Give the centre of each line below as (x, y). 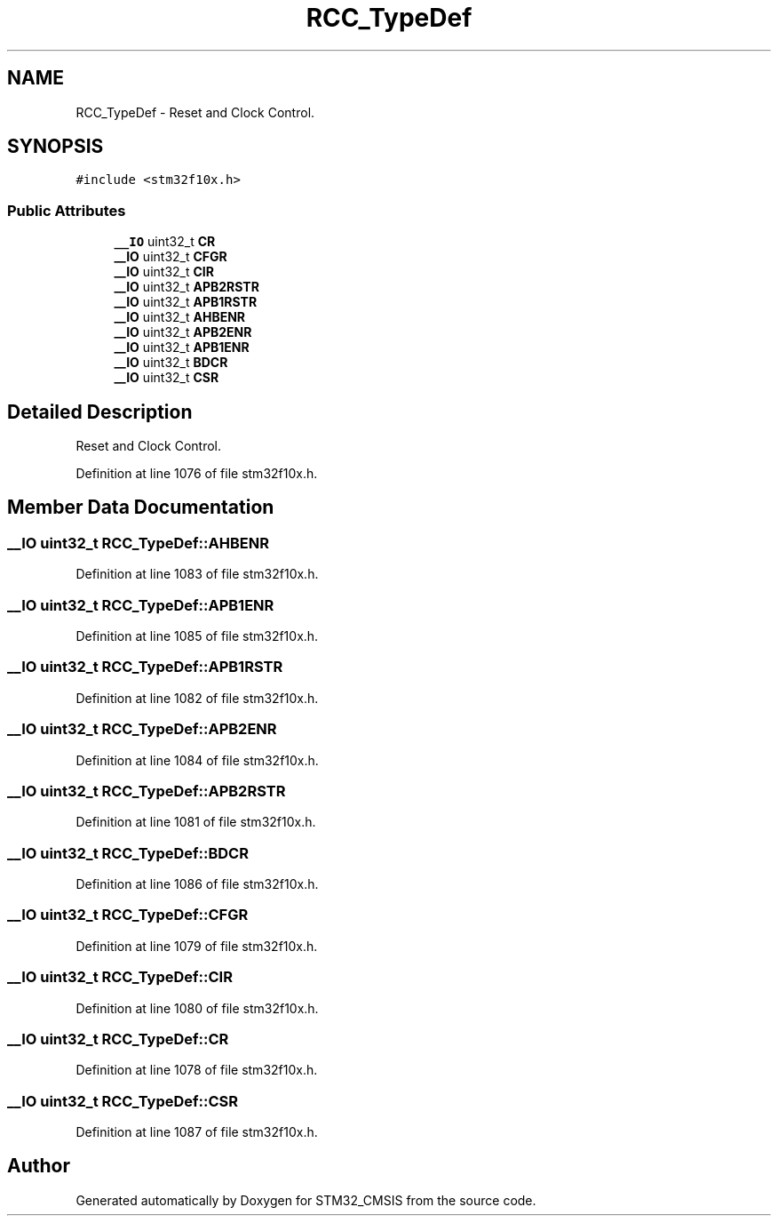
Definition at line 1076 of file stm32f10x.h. (197, 474)
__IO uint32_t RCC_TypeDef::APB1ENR (141, 605)
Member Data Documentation (141, 508)
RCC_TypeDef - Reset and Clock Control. (195, 112)
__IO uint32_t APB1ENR (182, 348)
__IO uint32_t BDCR (171, 363)
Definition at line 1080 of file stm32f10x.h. (197, 1008)
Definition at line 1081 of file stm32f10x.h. (196, 822)
